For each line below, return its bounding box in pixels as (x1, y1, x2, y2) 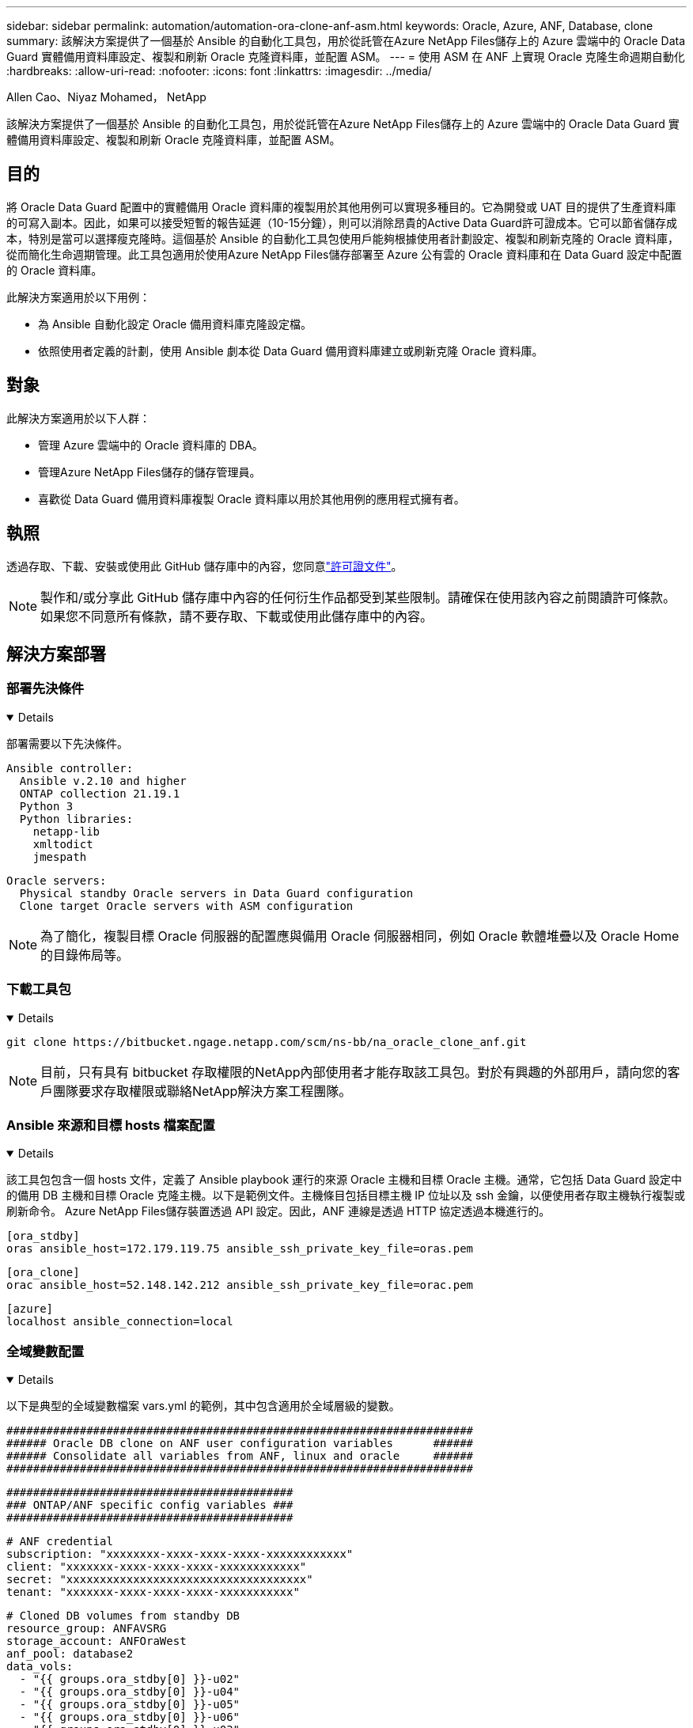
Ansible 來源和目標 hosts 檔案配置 (6, 1116, 215, 1133)
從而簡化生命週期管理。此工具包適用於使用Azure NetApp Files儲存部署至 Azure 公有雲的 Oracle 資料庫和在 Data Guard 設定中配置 (6, 247, 682, 261)
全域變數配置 (6, 1343, 85, 1359)
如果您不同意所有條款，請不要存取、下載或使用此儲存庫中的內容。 (40, 608, 434, 624)
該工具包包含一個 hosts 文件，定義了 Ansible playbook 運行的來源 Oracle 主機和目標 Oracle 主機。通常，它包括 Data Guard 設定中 (6, 1173, 683, 1187)
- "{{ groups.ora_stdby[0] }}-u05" (19, 1698, 240, 1711)
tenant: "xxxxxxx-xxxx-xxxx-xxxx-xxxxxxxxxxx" (6, 1586, 300, 1598)
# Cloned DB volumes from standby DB (6, 1609, 240, 1622)
